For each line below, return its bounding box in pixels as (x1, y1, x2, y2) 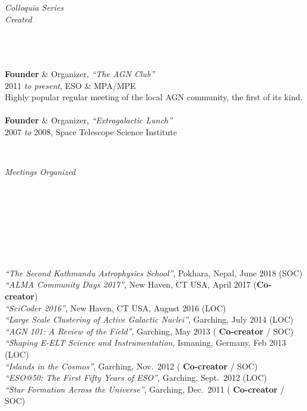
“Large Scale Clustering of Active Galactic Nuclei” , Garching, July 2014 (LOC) (5, 313, 294, 326)
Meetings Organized (5, 165, 76, 178)
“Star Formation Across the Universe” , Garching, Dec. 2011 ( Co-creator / (5, 383, 285, 395)
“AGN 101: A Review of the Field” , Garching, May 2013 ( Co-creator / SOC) (5, 324, 294, 337)
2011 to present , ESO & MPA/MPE (5, 79, 136, 91)
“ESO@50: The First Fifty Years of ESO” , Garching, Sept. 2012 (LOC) (5, 371, 267, 384)
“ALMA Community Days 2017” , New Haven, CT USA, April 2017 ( (5, 278, 257, 291)
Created (5, 12, 32, 25)
